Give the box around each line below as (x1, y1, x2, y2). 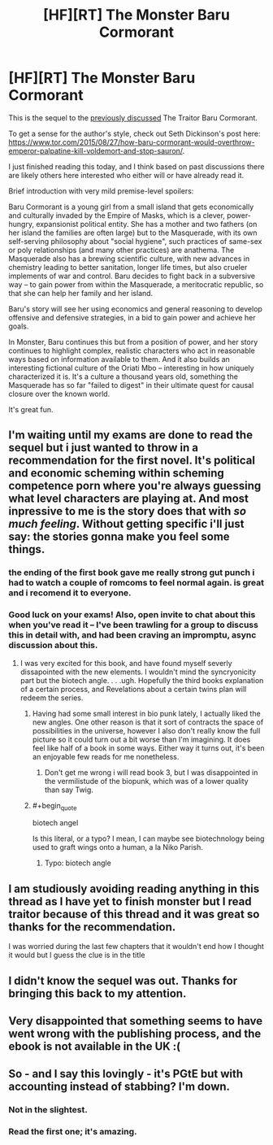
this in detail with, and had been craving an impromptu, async (8, 629, 257, 641)
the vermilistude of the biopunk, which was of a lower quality (44, 776, 249, 786)
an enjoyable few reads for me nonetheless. (32, 751, 180, 761)
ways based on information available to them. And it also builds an (8, 354, 230, 364)
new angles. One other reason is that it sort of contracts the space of (32, 717, 264, 727)
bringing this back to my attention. (8, 986, 187, 1000)
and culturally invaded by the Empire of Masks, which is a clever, (8, 210, 226, 220)
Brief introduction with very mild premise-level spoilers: (8, 185, 194, 196)
